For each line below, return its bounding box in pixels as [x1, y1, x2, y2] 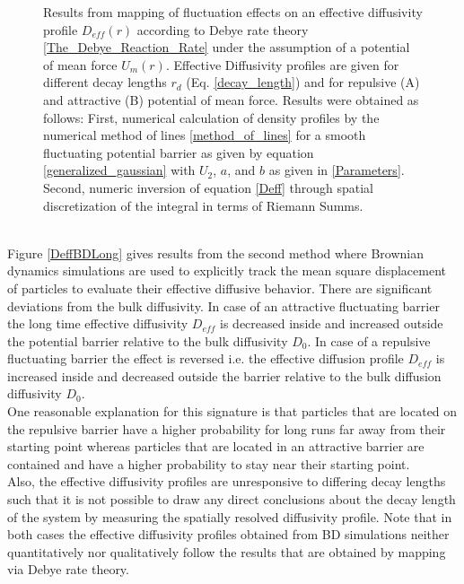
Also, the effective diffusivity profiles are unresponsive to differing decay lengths [7, 472, 446, 491]
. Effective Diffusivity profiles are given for [165, 55, 399, 74]
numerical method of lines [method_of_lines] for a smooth [43, 126, 366, 144]
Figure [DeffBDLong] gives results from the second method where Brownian [7, 243, 425, 262]
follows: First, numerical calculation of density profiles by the [43, 108, 380, 126]
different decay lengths [43, 73, 167, 92]
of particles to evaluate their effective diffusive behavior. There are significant [7, 278, 433, 297]
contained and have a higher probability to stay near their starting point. [7, 454, 410, 473]
